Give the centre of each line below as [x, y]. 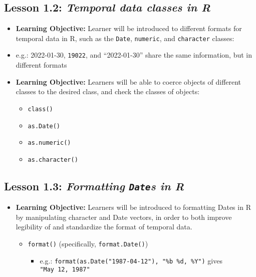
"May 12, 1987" [65, 270]
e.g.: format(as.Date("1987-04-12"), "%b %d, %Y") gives [131, 260]
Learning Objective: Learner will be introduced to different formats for [129, 28]
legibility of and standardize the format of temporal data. [104, 227]
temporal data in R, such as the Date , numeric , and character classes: [125, 38]
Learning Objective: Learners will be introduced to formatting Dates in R [133, 207]
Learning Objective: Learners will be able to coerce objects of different [129, 81]
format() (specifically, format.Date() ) [88, 244]
